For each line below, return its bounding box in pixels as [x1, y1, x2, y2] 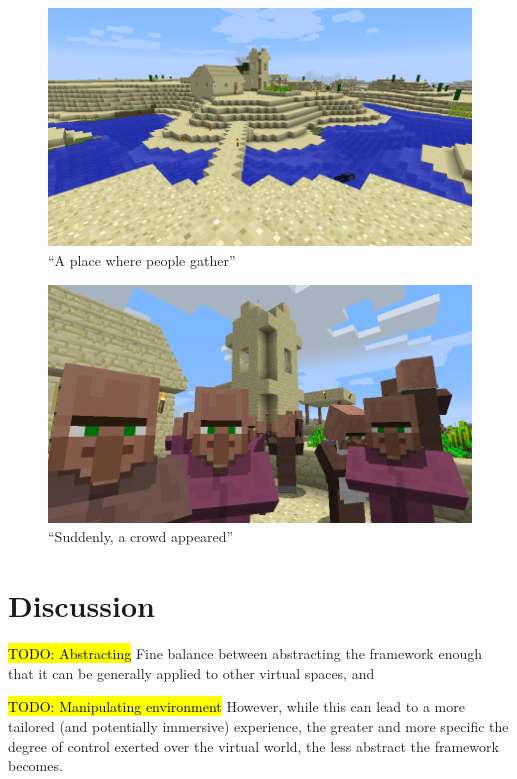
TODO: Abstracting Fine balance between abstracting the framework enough [8, 643, 482, 664]
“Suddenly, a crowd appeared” [48, 526, 234, 547]
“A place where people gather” [48, 249, 236, 270]
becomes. [8, 755, 63, 776]
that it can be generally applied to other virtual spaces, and [8, 662, 375, 683]
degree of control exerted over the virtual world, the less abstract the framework [8, 735, 499, 756]
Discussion [8, 585, 155, 626]
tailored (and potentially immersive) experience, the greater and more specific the [8, 715, 509, 736]
